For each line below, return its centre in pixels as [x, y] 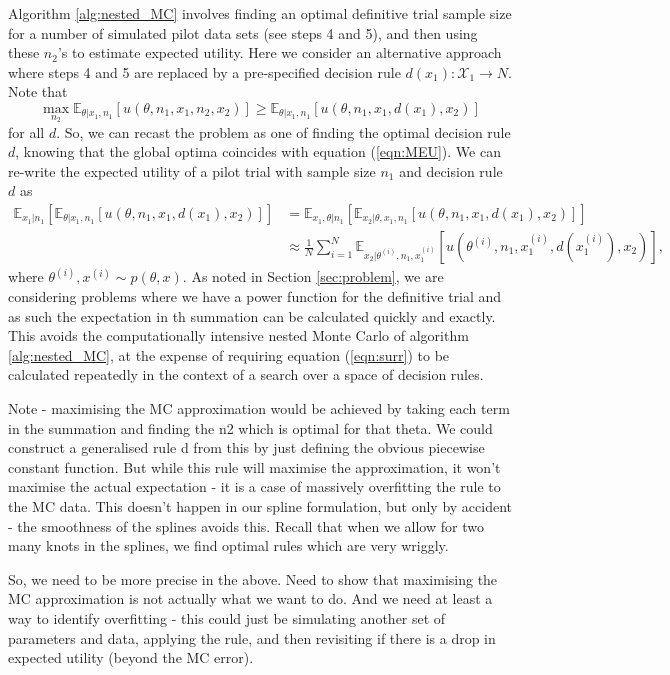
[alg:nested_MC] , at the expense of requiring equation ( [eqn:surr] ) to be [229, 354]
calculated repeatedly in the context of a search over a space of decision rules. [246, 374]
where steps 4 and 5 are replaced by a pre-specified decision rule [204, 71]
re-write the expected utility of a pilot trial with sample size [192, 170]
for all [26, 131]
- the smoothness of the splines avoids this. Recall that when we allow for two [246, 525]
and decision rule [451, 170]
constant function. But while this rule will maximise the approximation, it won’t [254, 466]
